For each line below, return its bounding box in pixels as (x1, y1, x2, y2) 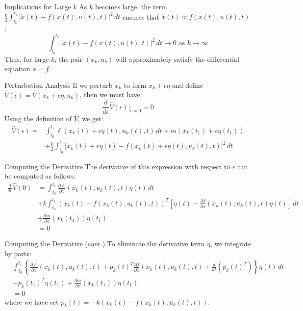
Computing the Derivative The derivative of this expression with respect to (4, 161, 230, 171)
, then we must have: (79, 89, 142, 100)
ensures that (122, 11, 159, 22)
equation (4, 63, 30, 74)
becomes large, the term (95, 1, 167, 11)
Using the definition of (4, 113, 72, 124)
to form (124, 79, 147, 90)
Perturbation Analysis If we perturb (4, 79, 113, 90)
